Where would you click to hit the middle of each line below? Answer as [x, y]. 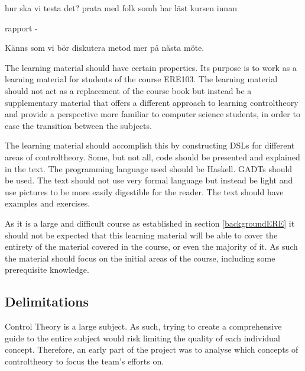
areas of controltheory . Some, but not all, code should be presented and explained [152, 157]
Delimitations [47, 301]
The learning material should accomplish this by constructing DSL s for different [150, 145]
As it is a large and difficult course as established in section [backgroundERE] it [150, 223]
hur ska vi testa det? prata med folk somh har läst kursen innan [121, 8]
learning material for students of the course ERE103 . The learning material [141, 79]
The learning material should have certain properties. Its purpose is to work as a [151, 67]
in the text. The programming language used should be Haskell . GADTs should [149, 168]
